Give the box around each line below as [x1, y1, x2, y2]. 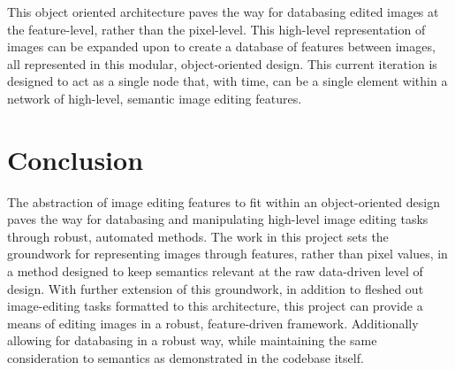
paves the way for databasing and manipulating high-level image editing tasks [7, 210, 428, 228]
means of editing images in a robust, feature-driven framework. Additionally [7, 313, 419, 332]
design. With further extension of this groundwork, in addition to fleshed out [7, 279, 424, 297]
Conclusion [7, 141, 144, 177]
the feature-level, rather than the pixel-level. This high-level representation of [7, 19, 426, 38]
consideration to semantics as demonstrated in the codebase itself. [7, 349, 364, 367]
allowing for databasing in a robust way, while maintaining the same [7, 331, 377, 350]
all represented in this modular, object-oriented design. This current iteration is [7, 54, 437, 73]
